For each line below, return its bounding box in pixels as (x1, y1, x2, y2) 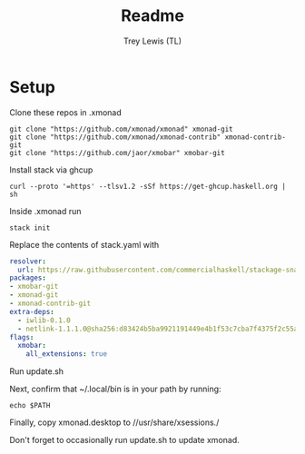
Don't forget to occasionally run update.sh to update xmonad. (9, 435, 241, 446)
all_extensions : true (25, 350, 107, 359)
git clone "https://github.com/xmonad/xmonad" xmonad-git (9, 124, 233, 133)
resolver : (9, 256, 47, 266)
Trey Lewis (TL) (123, 35, 182, 46)
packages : (9, 273, 47, 282)
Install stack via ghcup (9, 164, 93, 175)
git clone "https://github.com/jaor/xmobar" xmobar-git (9, 148, 225, 157)
